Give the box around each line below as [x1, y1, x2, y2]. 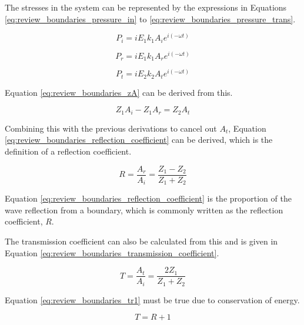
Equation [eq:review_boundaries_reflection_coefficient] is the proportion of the [5, 192, 292, 205]
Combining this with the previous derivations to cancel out [5, 122, 217, 134]
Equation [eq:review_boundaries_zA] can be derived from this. [5, 86, 233, 98]
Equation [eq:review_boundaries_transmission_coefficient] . [5, 246, 219, 259]
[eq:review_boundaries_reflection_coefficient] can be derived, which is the [5, 133, 273, 146]
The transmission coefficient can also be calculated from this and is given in [5, 234, 278, 247]
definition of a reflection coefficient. [5, 145, 132, 158]
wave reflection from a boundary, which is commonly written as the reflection [5, 203, 283, 216]
